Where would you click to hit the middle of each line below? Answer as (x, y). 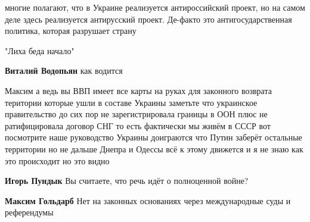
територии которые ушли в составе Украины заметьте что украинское (131, 102)
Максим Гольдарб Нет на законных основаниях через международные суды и (148, 200)
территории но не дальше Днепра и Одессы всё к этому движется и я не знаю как (154, 148)
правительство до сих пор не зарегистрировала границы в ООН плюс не (136, 114)
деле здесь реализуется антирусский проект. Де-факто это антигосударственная (148, 19)
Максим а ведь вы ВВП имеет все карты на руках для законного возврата (138, 90)
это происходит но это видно (57, 160)
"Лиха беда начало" (40, 50)
